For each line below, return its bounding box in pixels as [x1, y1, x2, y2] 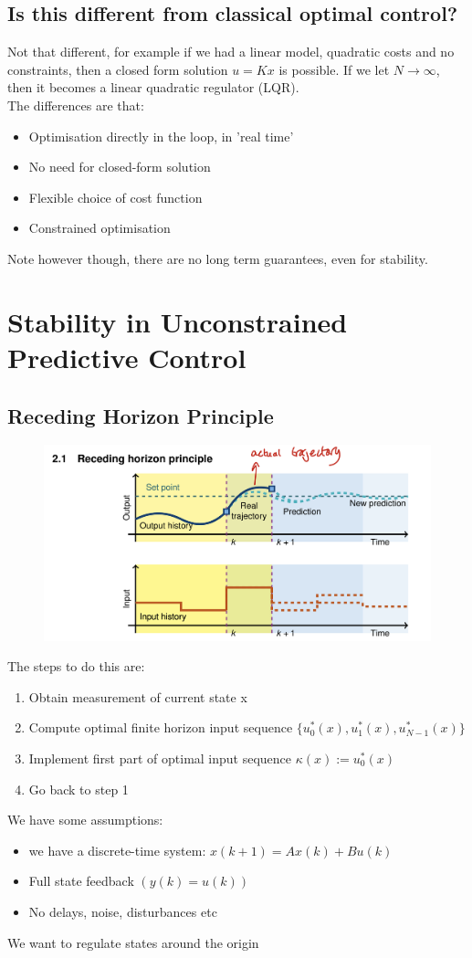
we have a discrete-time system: [28, 840, 206, 859]
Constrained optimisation [28, 218, 171, 237]
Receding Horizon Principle [7, 401, 274, 429]
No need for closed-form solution [28, 157, 211, 176]
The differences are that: [7, 95, 144, 114]
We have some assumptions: [7, 810, 163, 829]
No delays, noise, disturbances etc [28, 901, 217, 921]
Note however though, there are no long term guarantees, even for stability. [7, 248, 428, 268]
